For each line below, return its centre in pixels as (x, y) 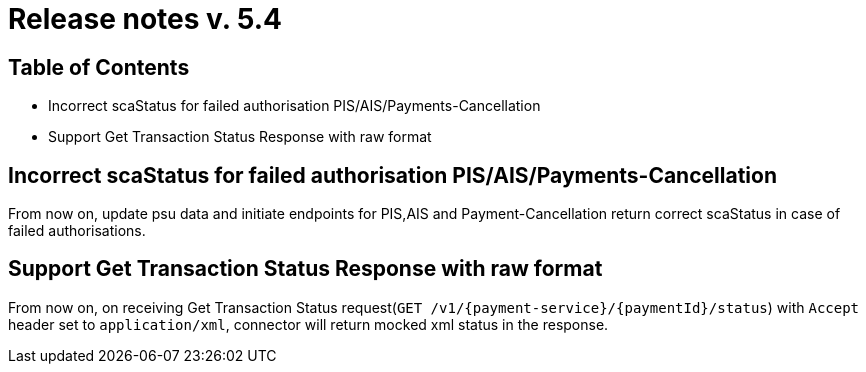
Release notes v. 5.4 (145, 19)
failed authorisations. (77, 231)
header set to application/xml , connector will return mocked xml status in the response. (308, 324)
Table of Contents (99, 67)
